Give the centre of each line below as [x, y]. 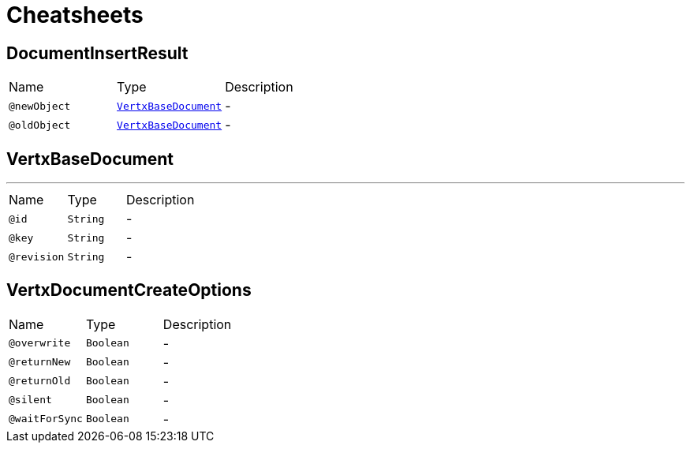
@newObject [40, 106]
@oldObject [40, 125]
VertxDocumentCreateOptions [129, 290]
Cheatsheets [75, 15]
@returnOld [40, 381]
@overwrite [40, 343]
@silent [30, 400]
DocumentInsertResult [97, 53]
